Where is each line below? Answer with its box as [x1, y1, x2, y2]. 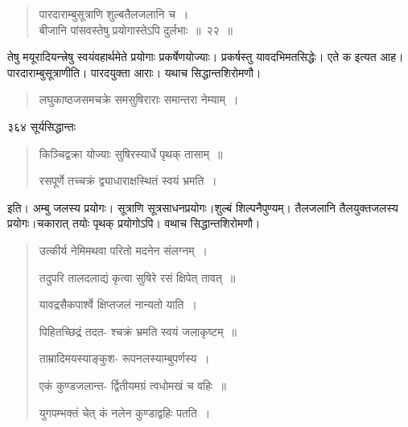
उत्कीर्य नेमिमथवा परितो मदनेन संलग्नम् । [39, 241, 208, 258]
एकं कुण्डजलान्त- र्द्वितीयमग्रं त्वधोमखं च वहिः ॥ [39, 376, 226, 393]
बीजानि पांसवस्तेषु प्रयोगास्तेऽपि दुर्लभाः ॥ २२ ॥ [39, 21, 233, 38]
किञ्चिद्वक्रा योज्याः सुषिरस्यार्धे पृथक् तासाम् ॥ [39, 145, 223, 162]
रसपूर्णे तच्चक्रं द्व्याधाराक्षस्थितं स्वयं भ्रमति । [39, 172, 217, 189]
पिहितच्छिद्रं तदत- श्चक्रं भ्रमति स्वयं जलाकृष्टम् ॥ [39, 322, 237, 339]
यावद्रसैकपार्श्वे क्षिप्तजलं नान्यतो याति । [39, 296, 197, 313]
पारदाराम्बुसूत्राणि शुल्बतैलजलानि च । [39, 6, 189, 22]
